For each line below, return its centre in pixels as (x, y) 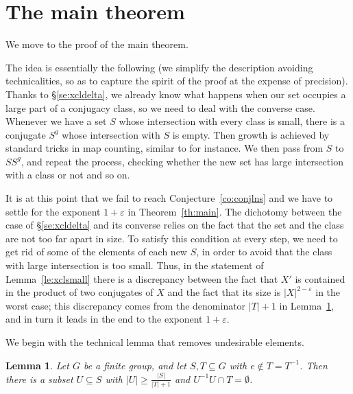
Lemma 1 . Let (37, 365)
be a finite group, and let (135, 365)
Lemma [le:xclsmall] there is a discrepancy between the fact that (142, 278)
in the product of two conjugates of (80, 292)
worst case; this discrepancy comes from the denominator (126, 305)
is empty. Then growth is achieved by (251, 134)
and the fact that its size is (224, 292)
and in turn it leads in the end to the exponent (104, 319)
